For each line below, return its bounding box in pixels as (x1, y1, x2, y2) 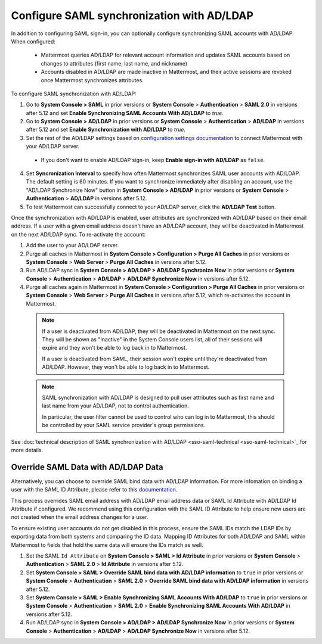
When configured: (11, 38, 56, 45)
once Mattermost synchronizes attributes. (41, 76, 144, 83)
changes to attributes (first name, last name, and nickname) (41, 60, 188, 67)
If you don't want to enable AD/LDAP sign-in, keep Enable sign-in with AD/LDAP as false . (41, 156, 265, 163)
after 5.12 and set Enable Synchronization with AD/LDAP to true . (26, 126, 186, 133)
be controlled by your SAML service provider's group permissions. (42, 422, 206, 429)
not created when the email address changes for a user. (11, 514, 148, 521)
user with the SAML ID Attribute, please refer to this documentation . (11, 486, 178, 493)
